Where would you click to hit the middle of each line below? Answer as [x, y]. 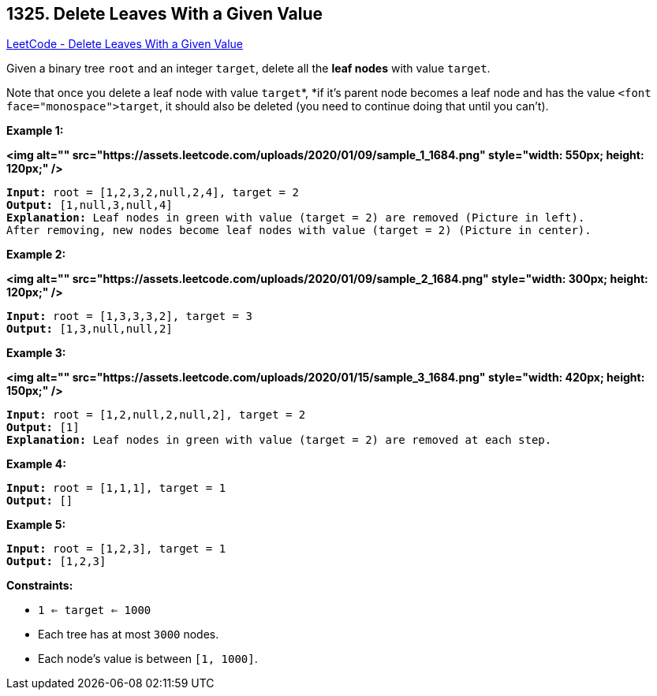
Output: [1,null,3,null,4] [90, 205]
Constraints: [40, 586]
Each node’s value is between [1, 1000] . [148, 659]
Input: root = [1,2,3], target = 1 [116, 549]
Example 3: [36, 353]
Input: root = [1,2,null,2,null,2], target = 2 [156, 415]
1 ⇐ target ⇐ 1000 [95, 610]
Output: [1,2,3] [56, 562]
